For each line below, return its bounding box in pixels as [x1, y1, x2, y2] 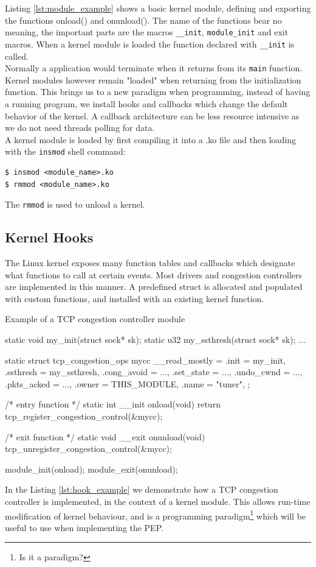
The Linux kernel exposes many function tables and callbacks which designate [5, 256, 295, 269]
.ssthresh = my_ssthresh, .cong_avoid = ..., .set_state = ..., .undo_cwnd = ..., [5, 365, 303, 378]
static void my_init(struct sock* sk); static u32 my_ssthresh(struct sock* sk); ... [5, 333, 306, 345]
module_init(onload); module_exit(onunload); [5, 462, 178, 475]
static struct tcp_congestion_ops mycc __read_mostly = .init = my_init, [5, 353, 286, 366]
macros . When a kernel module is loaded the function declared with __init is [5, 37, 295, 50]
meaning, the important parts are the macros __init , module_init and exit [5, 26, 289, 38]
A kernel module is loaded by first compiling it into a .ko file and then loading [5, 133, 296, 146]
